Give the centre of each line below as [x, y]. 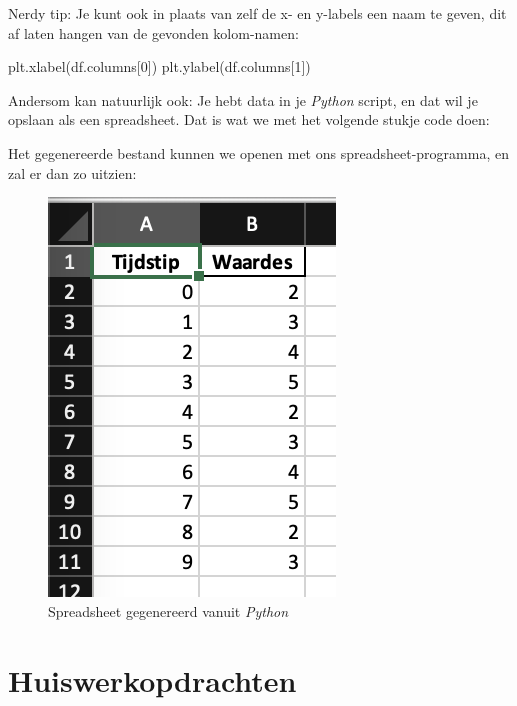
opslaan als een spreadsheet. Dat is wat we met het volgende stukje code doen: [249, 119]
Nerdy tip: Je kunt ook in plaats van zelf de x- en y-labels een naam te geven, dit [257, 13]
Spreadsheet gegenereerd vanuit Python [168, 610]
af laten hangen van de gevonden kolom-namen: [153, 32]
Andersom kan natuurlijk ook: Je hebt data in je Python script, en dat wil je [243, 99]
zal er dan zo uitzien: [72, 172]
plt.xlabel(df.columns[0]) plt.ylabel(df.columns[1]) [159, 66]
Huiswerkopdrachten [152, 679]
